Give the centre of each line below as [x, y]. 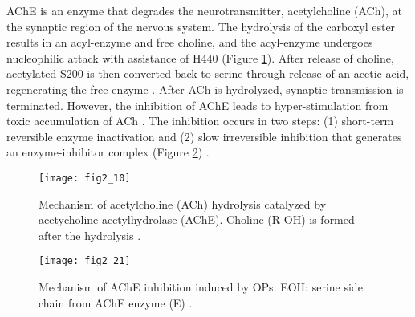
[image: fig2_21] [85, 261]
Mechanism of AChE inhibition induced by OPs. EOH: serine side [201, 287]
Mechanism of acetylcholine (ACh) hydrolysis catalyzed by [183, 203]
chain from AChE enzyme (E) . [116, 302]
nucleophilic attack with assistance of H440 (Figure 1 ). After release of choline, [200, 57]
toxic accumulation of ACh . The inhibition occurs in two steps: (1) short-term [200, 121]
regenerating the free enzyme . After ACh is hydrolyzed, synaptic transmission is [205, 89]
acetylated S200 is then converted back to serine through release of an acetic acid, [208, 73]
